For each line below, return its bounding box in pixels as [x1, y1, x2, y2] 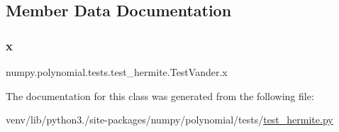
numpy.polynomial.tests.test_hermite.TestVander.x [6, 65, 228, 79]
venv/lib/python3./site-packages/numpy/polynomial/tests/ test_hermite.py [6, 112, 333, 127]
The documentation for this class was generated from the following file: [6, 88, 314, 103]
